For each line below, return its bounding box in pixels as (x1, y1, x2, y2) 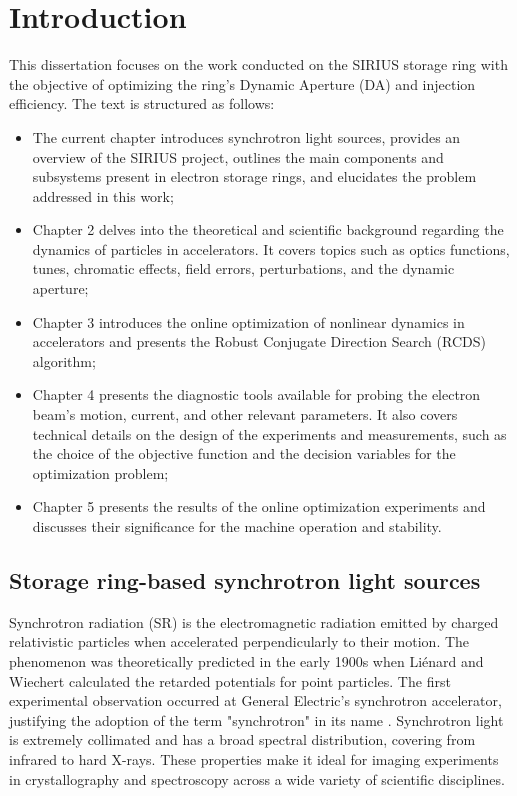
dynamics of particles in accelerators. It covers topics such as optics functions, (32, 238, 510, 259)
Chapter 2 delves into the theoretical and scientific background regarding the (32, 219, 504, 240)
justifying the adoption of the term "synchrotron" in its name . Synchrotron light (9, 709, 504, 730)
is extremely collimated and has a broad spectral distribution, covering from (9, 729, 476, 750)
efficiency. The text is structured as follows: (9, 93, 275, 114)
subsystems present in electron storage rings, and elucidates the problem (32, 166, 477, 187)
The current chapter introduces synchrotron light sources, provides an (32, 126, 461, 147)
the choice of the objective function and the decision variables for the (32, 443, 456, 464)
